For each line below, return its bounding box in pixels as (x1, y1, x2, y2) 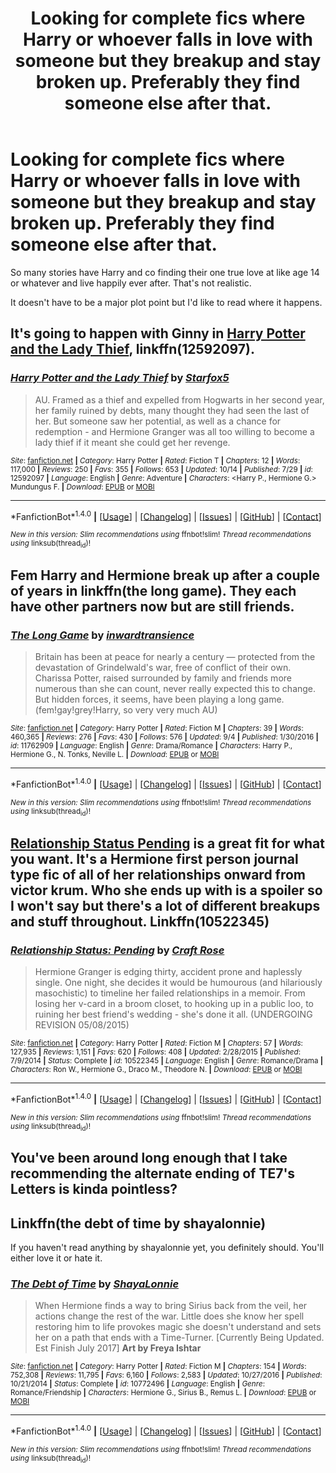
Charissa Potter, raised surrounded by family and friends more (34, 672, 292, 684)
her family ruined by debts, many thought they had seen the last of (34, 404, 310, 416)
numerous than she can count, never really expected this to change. (34, 683, 317, 695)
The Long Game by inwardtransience (10, 628, 195, 642)
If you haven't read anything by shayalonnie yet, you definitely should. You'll (10, 1242, 325, 1254)
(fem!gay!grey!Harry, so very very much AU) (34, 704, 218, 716)
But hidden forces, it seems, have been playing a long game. (34, 693, 285, 706)
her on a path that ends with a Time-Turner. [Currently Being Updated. (34, 1332, 325, 1344)
